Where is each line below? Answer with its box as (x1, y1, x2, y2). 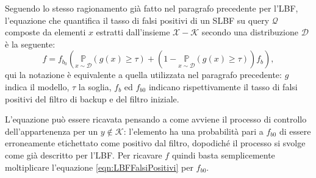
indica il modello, (5, 80, 70, 93)
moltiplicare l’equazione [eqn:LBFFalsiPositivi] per (5, 160, 193, 173)
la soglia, (78, 80, 112, 93)
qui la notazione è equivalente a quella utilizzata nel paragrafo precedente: (5, 68, 282, 81)
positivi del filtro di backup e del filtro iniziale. (5, 92, 179, 105)
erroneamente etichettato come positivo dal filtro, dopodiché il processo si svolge (5, 137, 306, 149)
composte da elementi (5, 26, 86, 38)
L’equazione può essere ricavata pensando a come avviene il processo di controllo (5, 113, 307, 126)
